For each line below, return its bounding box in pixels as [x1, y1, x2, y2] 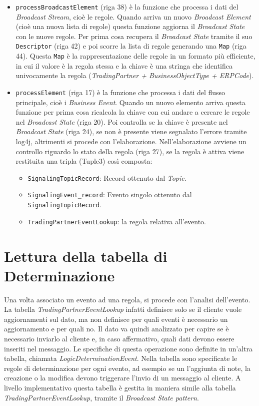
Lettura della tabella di [4, 245, 167, 266]
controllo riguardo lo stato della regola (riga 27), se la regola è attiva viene [15, 146, 244, 156]
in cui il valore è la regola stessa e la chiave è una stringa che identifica [15, 60, 232, 71]
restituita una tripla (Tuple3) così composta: [15, 156, 152, 166]
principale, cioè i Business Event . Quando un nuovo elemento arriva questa [15, 97, 245, 107]
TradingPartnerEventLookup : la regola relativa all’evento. [27, 216, 206, 226]
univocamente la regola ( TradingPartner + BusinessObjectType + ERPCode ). [15, 70, 254, 81]
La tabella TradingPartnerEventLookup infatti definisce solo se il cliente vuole [4, 304, 242, 314]
